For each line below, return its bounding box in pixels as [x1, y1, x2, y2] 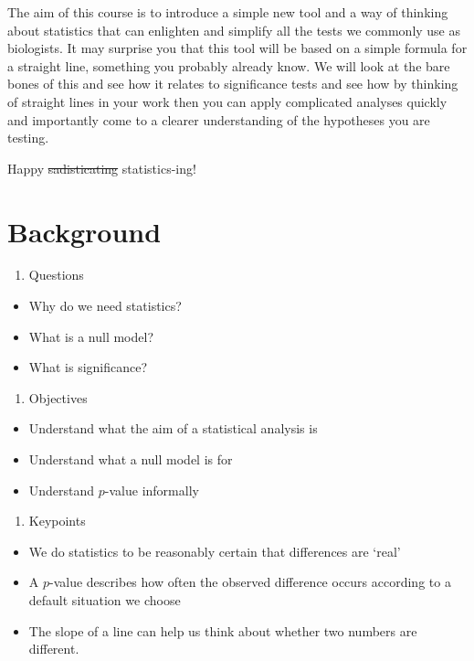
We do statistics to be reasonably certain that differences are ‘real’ [28, 541, 401, 560]
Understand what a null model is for [28, 450, 233, 469]
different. [28, 639, 79, 658]
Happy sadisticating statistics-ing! [7, 158, 196, 177]
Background [7, 212, 162, 250]
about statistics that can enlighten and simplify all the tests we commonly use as [7, 20, 461, 39]
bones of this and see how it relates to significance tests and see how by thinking [7, 74, 458, 93]
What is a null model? [28, 326, 153, 346]
